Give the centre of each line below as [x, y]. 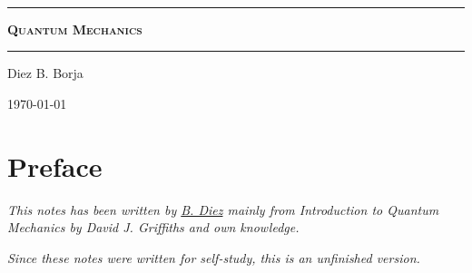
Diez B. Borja [45, 73]
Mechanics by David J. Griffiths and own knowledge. [153, 227]
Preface [55, 166]
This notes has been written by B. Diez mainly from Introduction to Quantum [223, 209]
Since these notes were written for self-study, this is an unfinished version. [214, 257]
